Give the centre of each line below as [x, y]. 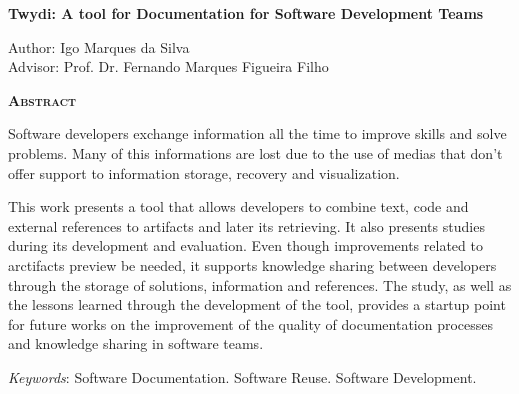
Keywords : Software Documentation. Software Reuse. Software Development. [242, 376]
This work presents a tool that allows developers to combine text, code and [238, 206]
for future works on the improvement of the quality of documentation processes [251, 323]
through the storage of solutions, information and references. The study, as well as [260, 284]
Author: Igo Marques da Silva [99, 46]
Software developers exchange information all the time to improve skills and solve [257, 133]
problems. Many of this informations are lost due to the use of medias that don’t [255, 152]
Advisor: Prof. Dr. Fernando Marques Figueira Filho [168, 66]
